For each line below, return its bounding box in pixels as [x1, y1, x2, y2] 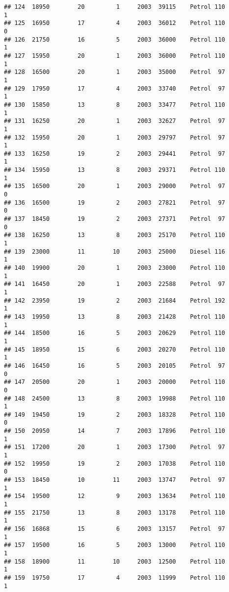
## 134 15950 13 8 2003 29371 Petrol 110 [4, 166, 226, 174]
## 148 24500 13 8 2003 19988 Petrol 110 [4, 395, 226, 402]
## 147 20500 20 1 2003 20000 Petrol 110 [4, 379, 226, 386]
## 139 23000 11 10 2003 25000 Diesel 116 [4, 248, 226, 255]
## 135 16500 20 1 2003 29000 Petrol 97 [4, 183, 226, 190]
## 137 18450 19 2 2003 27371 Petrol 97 [4, 215, 226, 223]
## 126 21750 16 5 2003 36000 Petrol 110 [4, 36, 226, 43]
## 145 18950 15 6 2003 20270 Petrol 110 [4, 346, 226, 353]
